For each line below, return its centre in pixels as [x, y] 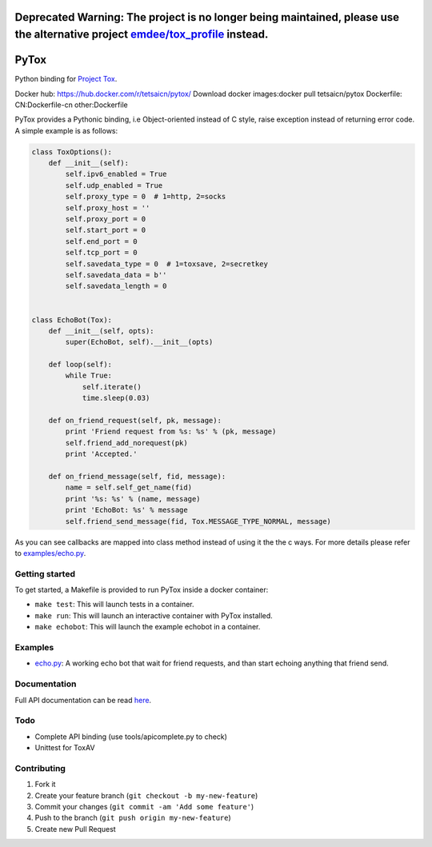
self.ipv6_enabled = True [116, 174]
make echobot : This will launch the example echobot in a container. [148, 627]
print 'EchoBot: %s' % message [126, 510]
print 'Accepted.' [101, 454]
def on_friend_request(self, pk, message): [135, 421]
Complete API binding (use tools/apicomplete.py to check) [131, 737]
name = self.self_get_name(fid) [128, 487]
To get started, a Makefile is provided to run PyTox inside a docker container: [142, 590]
